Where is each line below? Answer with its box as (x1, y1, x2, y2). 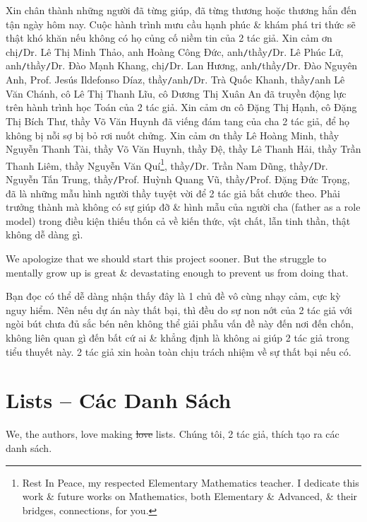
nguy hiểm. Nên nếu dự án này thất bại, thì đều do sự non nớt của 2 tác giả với (6, 302, 352, 317)
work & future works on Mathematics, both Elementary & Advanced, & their (22, 489, 358, 504)
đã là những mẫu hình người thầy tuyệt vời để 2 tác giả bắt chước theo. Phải (6, 185, 340, 200)
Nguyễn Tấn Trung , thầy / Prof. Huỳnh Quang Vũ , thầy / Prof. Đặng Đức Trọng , (6, 172, 350, 187)
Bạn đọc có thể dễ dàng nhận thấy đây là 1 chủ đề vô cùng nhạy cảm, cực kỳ (6, 289, 341, 303)
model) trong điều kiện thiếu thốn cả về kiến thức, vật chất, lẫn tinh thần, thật (6, 213, 351, 228)
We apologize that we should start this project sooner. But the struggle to (6, 251, 327, 266)
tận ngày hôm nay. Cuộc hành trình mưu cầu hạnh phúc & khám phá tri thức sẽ (6, 16, 356, 31)
